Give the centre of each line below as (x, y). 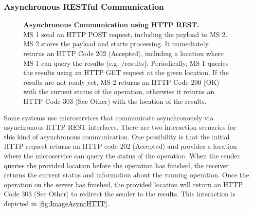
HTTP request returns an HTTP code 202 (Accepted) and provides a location (120, 146)
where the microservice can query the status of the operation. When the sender (122, 155)
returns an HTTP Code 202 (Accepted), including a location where (124, 53)
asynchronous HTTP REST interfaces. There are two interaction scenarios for (120, 127)
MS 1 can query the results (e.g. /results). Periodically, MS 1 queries (126, 63)
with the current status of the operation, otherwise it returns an (119, 91)
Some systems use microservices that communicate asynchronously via (109, 117)
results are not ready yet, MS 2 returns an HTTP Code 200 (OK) (121, 82)
